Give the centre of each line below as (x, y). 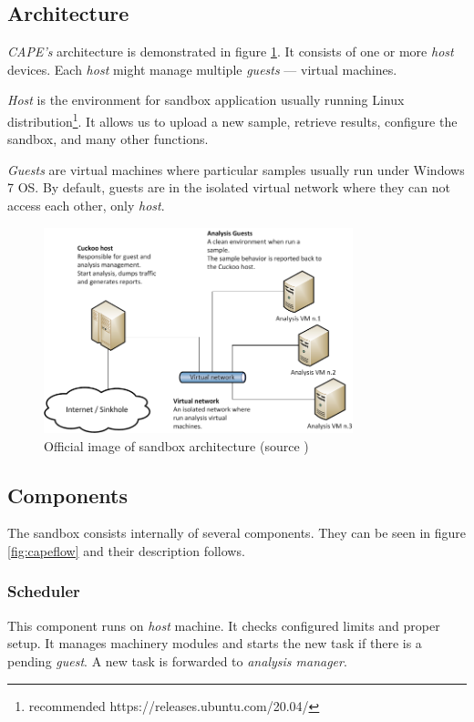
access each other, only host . (86, 206)
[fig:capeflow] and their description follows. (126, 550)
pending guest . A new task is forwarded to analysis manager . (177, 660)
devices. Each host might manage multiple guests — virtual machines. (202, 69)
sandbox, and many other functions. (108, 139)
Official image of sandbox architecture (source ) (176, 445)
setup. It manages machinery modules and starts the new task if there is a (215, 643)
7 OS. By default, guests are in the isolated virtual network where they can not (229, 187)
